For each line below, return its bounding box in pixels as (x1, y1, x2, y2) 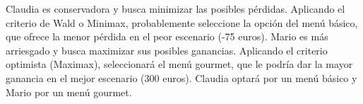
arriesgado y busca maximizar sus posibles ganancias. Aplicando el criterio (6, 42, 328, 57)
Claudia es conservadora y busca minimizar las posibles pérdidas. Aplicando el (6, 1, 345, 16)
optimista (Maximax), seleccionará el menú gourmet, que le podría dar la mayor (6, 57, 353, 71)
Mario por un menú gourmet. (6, 84, 132, 99)
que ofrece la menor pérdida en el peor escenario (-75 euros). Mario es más (6, 29, 328, 44)
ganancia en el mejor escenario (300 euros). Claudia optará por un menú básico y (6, 70, 357, 85)
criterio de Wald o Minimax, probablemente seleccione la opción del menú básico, (6, 15, 358, 30)
